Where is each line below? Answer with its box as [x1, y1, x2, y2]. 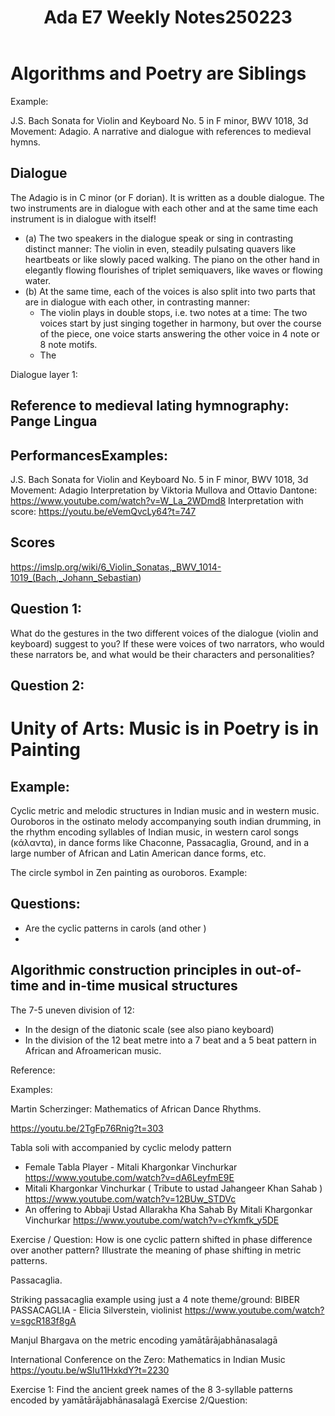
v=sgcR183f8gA [10, 1314, 77, 1326]
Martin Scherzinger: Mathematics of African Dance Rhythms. [10, 1102, 262, 1115]
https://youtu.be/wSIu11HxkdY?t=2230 [10, 1364, 170, 1376]
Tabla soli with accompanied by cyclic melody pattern [10, 1141, 232, 1153]
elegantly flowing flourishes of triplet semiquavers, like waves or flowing [24, 264, 323, 276]
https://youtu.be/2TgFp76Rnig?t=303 [10, 1122, 164, 1134]
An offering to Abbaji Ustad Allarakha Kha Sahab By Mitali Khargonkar [24, 1203, 313, 1215]
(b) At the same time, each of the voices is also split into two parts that [24, 285, 316, 297]
